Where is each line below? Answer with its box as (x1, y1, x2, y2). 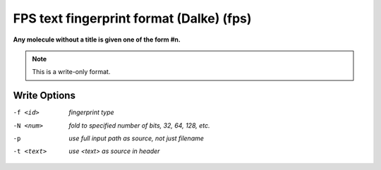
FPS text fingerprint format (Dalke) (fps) (13, 11, 252, 26)
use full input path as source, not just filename (68, 134, 205, 142)
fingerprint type (68, 108, 114, 116)
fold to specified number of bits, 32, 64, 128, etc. (68, 121, 210, 130)
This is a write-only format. (32, 68, 111, 76)
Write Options (13, 90, 75, 102)
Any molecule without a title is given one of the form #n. (13, 35, 181, 44)
